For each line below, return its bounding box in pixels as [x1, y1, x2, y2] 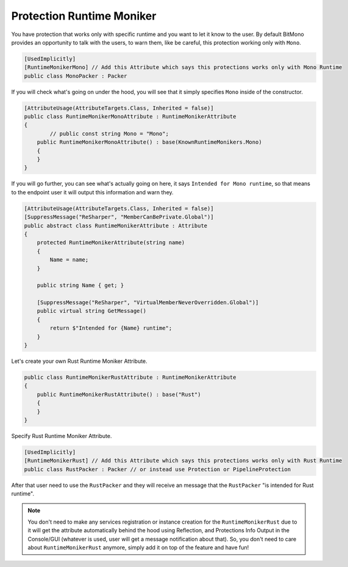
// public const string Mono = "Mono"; [49, 130, 169, 137]
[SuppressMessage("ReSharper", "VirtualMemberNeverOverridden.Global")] [37, 299, 259, 306]
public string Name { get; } [37, 282, 124, 289]
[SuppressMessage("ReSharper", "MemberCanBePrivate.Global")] [24, 214, 214, 221]
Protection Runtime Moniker [11, 9, 157, 23]
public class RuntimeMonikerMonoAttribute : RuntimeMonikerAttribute [24, 113, 236, 120]
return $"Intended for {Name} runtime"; [49, 324, 172, 332]
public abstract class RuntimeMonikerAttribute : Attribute [24, 222, 208, 229]
